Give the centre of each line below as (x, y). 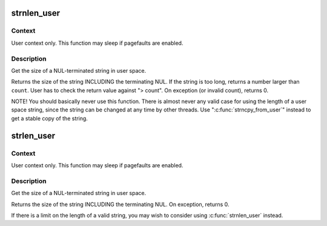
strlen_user (33, 135)
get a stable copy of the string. (49, 118)
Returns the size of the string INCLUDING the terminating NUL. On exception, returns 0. (120, 204)
